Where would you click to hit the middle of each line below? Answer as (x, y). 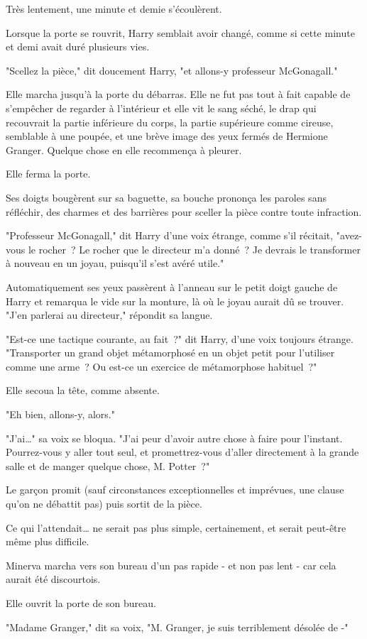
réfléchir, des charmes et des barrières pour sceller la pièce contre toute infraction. (184, 211)
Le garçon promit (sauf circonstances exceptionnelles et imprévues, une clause (175, 490)
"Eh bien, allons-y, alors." (60, 414)
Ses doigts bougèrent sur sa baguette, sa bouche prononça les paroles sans (166, 197)
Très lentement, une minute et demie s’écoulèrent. (114, 9)
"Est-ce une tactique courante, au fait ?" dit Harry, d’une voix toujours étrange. (180, 338)
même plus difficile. (48, 541)
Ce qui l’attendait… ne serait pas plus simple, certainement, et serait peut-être (176, 527)
